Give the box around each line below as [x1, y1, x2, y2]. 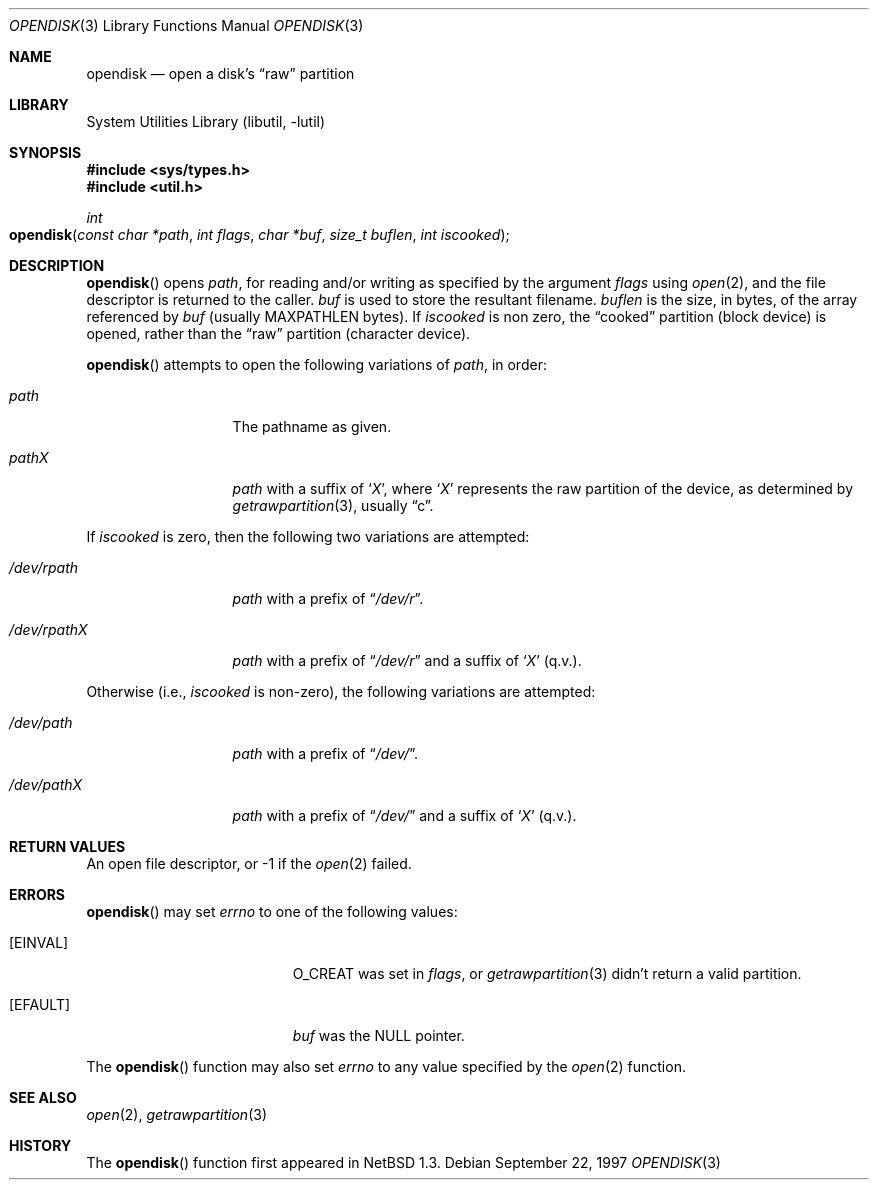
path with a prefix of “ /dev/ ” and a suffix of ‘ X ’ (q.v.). [232, 807, 577, 824]
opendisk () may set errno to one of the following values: [86, 903, 458, 920]
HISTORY [9, 1137, 72, 1154]
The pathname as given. [232, 418, 392, 435]
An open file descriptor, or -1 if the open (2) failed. [86, 855, 412, 872]
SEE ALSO [9, 1089, 77, 1106]
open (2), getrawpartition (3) [86, 1106, 267, 1123]
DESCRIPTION [9, 257, 105, 274]
